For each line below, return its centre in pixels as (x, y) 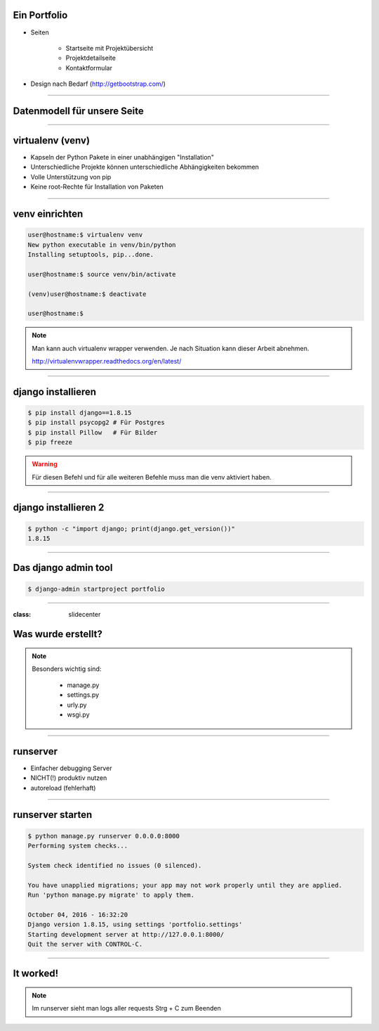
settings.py (83, 695)
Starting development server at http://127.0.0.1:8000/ (126, 934)
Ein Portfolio (40, 15)
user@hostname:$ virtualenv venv (85, 235)
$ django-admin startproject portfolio (96, 589)
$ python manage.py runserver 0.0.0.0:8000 (104, 836)
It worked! (36, 974)
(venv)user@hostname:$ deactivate (87, 294)
